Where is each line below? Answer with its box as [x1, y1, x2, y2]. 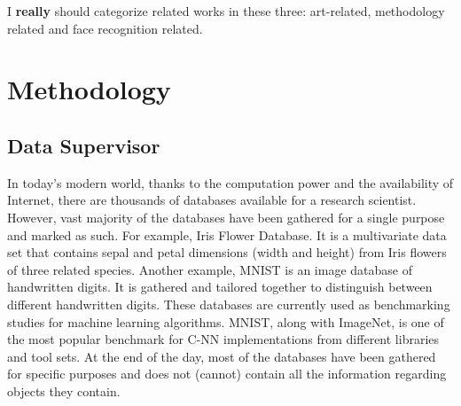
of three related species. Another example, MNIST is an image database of [7, 260, 412, 278]
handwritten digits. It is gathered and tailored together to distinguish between [7, 277, 433, 296]
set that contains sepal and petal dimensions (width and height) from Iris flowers [7, 243, 447, 262]
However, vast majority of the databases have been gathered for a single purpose [7, 207, 445, 226]
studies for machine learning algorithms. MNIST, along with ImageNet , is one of [7, 312, 444, 331]
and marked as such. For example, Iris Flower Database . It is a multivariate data [7, 225, 447, 244]
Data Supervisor [7, 131, 160, 159]
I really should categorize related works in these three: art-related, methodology [7, 2, 445, 20]
